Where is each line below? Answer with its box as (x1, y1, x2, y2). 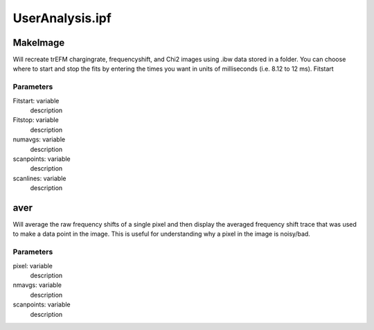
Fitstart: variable (12, 96, 60, 105)
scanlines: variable (12, 174, 66, 182)
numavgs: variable (12, 135, 66, 144)
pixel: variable (12, 261, 53, 270)
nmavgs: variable (12, 281, 62, 289)
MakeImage (12, 37, 65, 49)
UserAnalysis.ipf (12, 10, 112, 26)
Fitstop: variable (12, 116, 59, 124)
